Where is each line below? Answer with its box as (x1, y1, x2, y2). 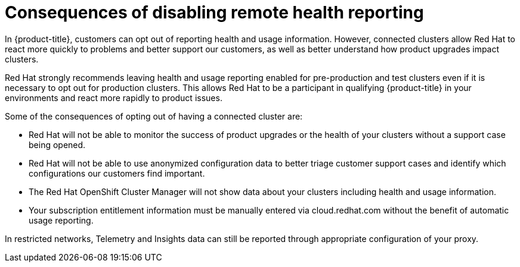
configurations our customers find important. (29, 168, 205, 178)
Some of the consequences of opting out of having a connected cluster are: (5, 111, 303, 121)
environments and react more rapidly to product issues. (5, 92, 222, 103)
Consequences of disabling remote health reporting (5, 2, 424, 23)
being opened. (29, 139, 86, 150)
